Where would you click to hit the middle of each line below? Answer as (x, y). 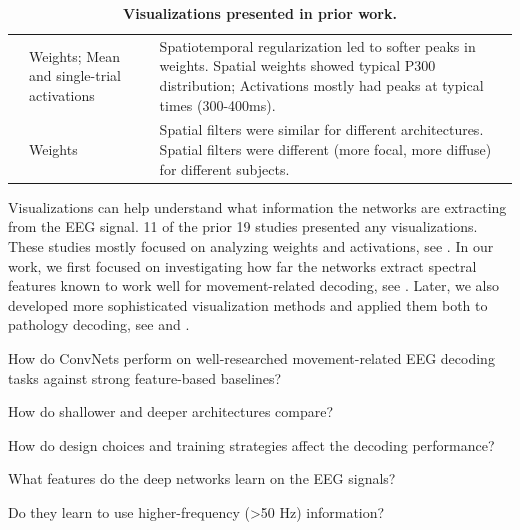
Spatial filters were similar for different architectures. (321, 129)
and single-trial (75, 75)
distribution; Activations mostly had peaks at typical (321, 85)
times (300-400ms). (217, 104)
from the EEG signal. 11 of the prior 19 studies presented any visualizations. (243, 226)
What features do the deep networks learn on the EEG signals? (202, 478)
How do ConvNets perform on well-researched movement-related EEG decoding (251, 357)
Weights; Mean (75, 55)
